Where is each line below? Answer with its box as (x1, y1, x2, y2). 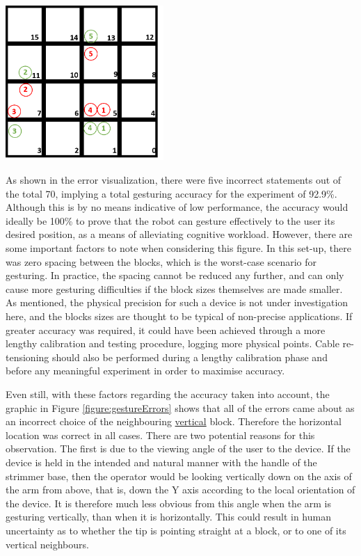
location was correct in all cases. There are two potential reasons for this (6, 427, 315, 442)
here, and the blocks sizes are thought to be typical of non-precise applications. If (6, 309, 353, 324)
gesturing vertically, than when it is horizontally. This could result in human (6, 509, 331, 524)
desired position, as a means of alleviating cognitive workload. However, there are (6, 227, 353, 241)
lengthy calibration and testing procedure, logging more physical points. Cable (6, 336, 339, 351)
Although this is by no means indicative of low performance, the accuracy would (6, 200, 348, 214)
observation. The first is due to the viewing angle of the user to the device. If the (6, 441, 351, 456)
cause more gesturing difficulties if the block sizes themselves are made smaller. (6, 281, 343, 296)
